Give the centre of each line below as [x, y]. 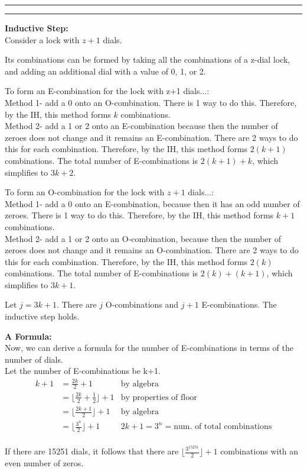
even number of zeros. [44, 462]
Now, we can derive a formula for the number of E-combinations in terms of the [149, 348]
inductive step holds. [42, 316]
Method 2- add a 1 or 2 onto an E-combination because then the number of [141, 126]
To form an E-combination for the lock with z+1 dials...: [107, 91]
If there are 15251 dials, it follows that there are [92, 451]
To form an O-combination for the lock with [85, 192]
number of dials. [34, 359]
